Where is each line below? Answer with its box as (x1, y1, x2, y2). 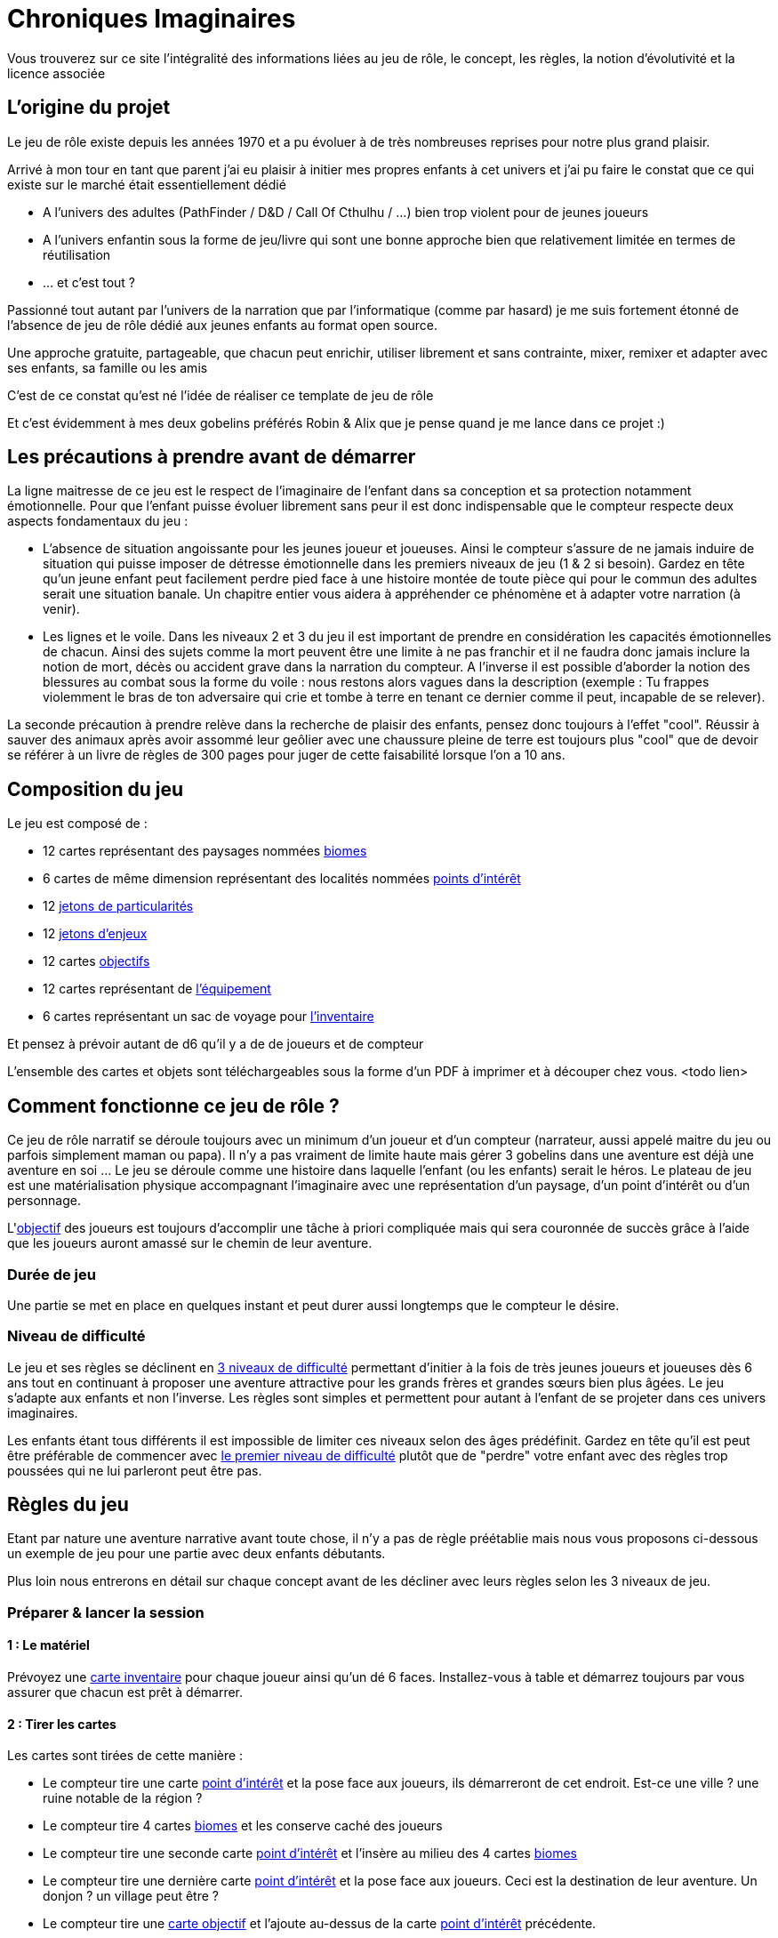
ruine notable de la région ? (43, 1790, 203, 1806)
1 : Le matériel (7, 1637, 90, 1653)
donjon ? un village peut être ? (43, 1888, 219, 1904)
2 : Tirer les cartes (7, 1716, 116, 1732)
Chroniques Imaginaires (7, 4, 296, 34)
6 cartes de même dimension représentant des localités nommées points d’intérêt (43, 871, 521, 887)
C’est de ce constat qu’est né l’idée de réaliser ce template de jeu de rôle (7, 387, 434, 403)
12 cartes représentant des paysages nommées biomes (43, 843, 367, 859)
